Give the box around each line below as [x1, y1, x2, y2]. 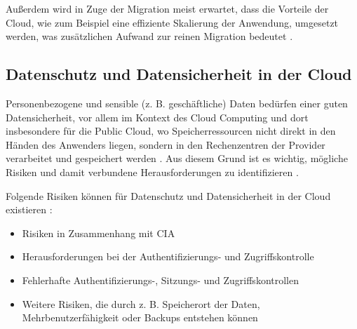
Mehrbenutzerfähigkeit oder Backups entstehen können [22, 310, 258, 325]
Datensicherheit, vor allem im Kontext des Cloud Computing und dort [6, 109, 309, 124]
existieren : [6, 202, 53, 217]
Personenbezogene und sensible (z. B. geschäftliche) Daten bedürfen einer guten [6, 95, 348, 110]
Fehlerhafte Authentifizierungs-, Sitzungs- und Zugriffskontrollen [22, 272, 299, 287]
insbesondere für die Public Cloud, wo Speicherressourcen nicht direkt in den [6, 123, 336, 138]
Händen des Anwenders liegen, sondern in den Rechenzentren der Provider [6, 137, 325, 152]
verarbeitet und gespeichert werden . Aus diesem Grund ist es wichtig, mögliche [6, 151, 348, 166]
